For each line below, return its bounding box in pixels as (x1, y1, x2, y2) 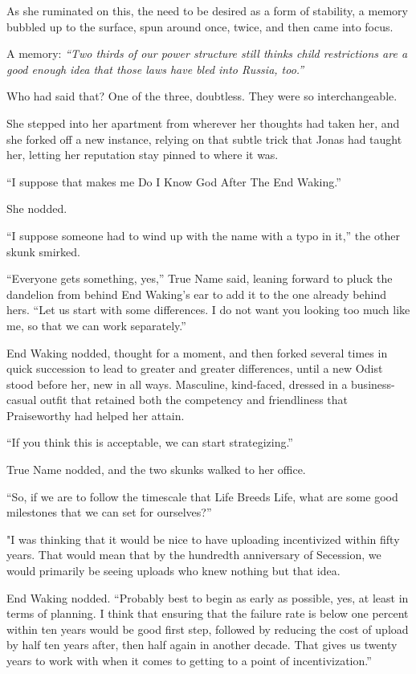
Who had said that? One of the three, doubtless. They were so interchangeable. (6, 88, 398, 104)
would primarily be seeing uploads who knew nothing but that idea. (6, 562, 341, 579)
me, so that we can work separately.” (6, 317, 186, 333)
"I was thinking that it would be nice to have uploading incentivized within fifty (6, 530, 400, 547)
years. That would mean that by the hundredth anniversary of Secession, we (6, 546, 381, 563)
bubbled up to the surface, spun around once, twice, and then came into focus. (6, 18, 394, 35)
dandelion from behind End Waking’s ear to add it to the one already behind (6, 285, 386, 302)
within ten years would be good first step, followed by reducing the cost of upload (6, 620, 409, 637)
